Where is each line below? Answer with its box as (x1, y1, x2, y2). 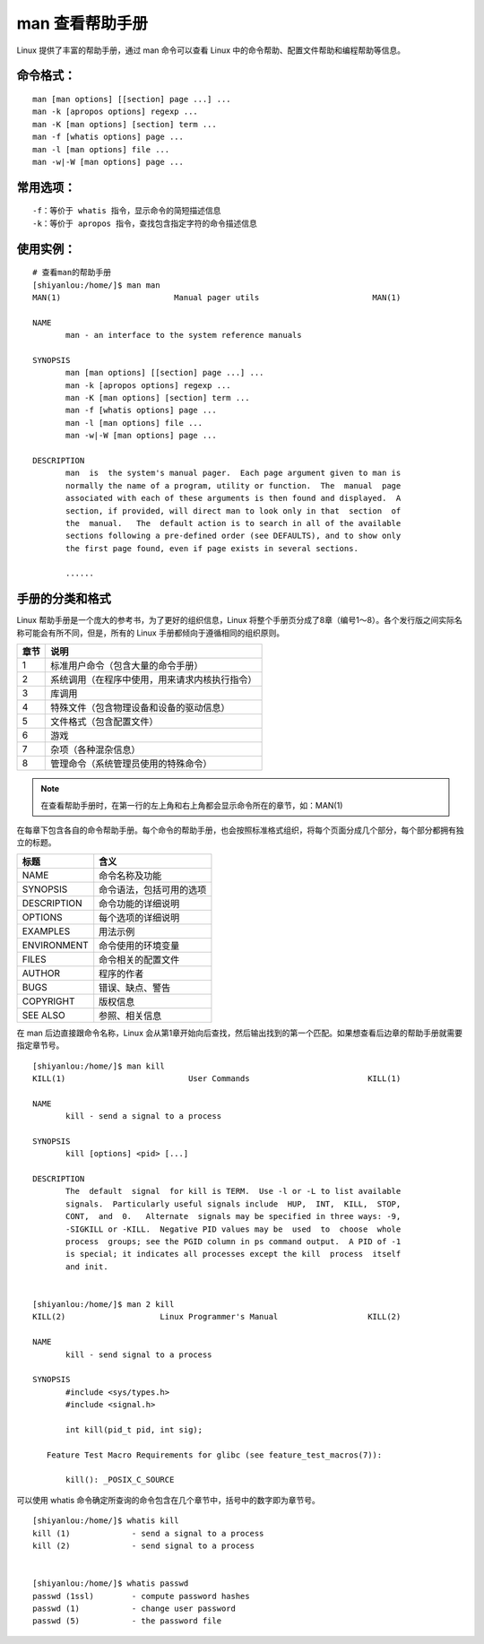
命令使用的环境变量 (99, 939, 180, 952)
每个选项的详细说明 (99, 911, 180, 923)
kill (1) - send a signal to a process (32, 1528, 264, 1538)
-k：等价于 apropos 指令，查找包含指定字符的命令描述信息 (32, 218, 257, 229)
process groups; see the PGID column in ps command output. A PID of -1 (65, 1236, 402, 1246)
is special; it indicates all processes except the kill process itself (65, 1249, 402, 1259)
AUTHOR (22, 966, 61, 979)
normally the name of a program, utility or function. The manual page (65, 480, 402, 490)
